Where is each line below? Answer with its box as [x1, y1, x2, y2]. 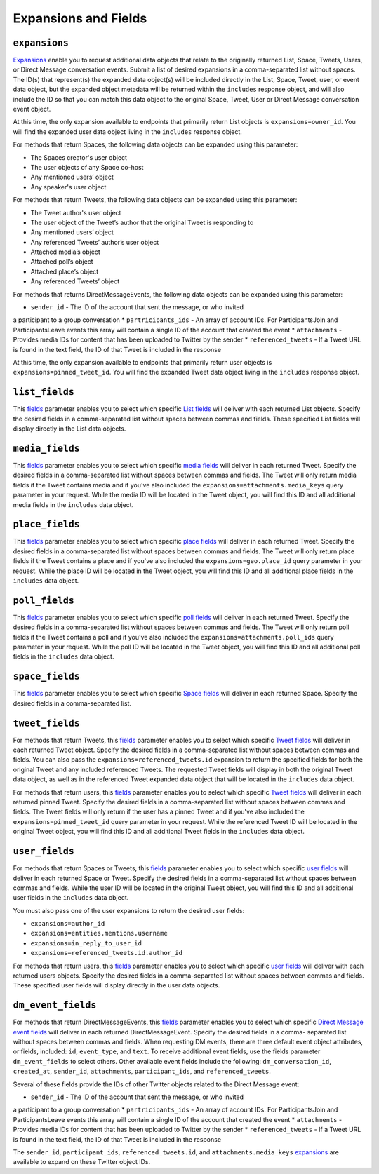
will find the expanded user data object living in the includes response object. [13, 127, 242, 136]
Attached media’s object [30, 248, 101, 256]
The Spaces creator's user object [30, 153, 128, 161]
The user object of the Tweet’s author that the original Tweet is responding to [30, 218, 254, 227]
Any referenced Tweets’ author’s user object [30, 238, 159, 246]
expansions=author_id [30, 919, 105, 928]
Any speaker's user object [30, 182, 107, 191]
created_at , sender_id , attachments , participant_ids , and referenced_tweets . [13, 1067, 272, 1076]
